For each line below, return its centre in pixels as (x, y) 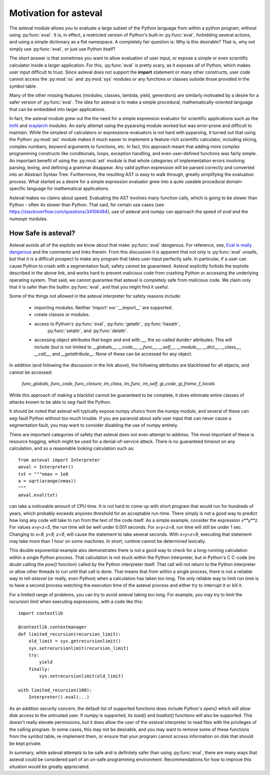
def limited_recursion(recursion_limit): (69, 634)
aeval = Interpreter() (46, 467)
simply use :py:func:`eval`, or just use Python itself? (62, 49)
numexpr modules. (28, 219)
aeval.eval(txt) (38, 495)
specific (17, 189)
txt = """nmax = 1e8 (43, 474)
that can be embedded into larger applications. (57, 109)
